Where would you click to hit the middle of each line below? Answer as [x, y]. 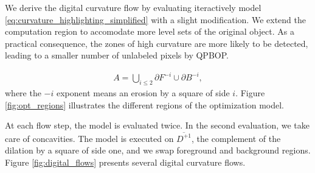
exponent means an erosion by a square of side [143, 93]
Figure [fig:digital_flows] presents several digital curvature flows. [125, 162]
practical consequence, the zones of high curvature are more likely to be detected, [157, 43]
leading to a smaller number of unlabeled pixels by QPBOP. [117, 55]
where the [23, 93]
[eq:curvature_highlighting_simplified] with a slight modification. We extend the [155, 19]
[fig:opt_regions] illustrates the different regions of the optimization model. [144, 104]
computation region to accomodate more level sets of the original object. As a [150, 31]
